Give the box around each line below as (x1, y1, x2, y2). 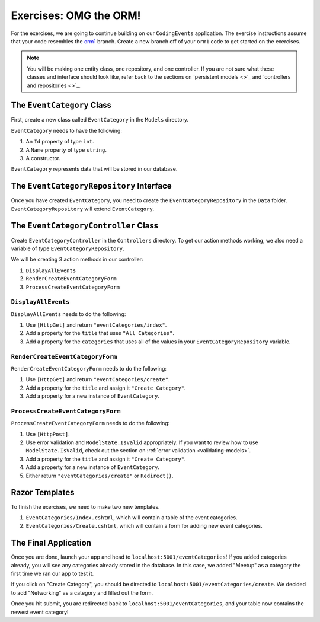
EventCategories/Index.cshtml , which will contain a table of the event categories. (25, 513, 238, 521)
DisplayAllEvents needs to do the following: (11, 310, 126, 317)
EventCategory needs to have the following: (11, 127, 123, 134)
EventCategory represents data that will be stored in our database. (11, 165, 178, 173)
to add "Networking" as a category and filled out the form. (11, 589, 153, 596)
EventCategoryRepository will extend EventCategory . (11, 205, 155, 212)
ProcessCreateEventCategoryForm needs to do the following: (11, 420, 170, 427)
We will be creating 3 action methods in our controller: (11, 256, 143, 263)
